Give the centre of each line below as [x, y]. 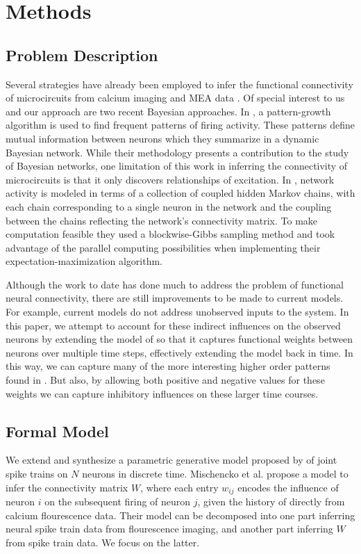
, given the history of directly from [271, 502]
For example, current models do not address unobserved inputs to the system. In [177, 312]
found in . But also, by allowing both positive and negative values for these [165, 380]
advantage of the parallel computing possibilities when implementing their [163, 247]
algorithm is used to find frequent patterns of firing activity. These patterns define [180, 125]
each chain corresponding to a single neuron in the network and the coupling [169, 206]
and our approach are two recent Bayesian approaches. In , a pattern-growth [168, 111]
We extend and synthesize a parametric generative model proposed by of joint [171, 460]
